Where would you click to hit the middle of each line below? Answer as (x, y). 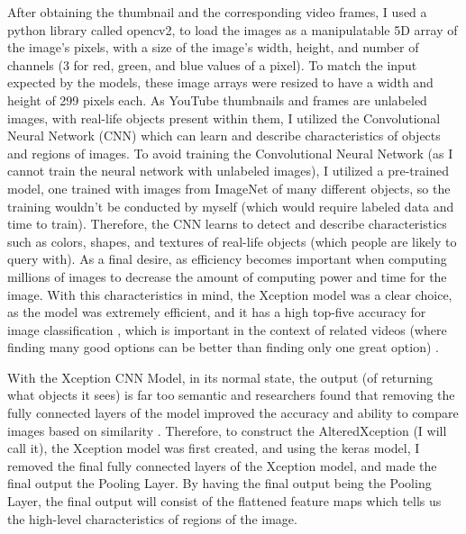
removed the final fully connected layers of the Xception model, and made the (222, 465)
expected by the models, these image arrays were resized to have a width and (220, 82)
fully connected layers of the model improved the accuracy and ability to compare (233, 413)
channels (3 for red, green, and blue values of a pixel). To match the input (212, 64)
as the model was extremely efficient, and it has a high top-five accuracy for (217, 312)
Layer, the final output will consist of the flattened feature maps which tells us (224, 501)
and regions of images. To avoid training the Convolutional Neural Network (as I (230, 153)
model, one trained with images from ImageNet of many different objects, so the (229, 188)
